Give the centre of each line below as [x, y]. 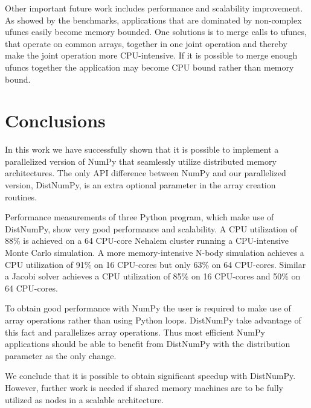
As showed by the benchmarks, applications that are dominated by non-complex [153, 20]
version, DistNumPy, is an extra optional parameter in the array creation [140, 185]
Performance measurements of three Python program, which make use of [139, 217]
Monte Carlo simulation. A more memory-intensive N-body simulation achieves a [155, 253]
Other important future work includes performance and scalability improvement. [154, 8]
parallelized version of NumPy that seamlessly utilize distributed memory [141, 161]
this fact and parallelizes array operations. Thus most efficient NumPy [135, 332]
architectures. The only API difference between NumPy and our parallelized [146, 173]
